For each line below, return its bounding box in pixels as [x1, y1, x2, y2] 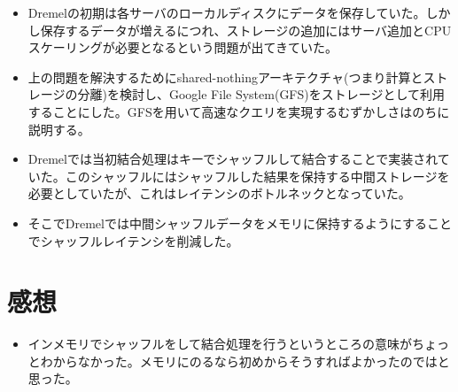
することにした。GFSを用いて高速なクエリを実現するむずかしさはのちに [27, 102, 450, 120]
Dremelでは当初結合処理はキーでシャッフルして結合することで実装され [27, 150, 438, 168]
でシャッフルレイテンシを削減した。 [27, 231, 239, 250]
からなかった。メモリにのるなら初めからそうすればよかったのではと [52, 351, 450, 370]
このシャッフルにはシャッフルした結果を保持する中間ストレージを [65, 166, 450, 185]
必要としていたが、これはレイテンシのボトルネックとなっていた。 [27, 184, 411, 203]
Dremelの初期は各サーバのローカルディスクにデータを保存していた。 [27, 4, 426, 21]
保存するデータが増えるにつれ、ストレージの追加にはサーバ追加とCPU [40, 20, 452, 39]
